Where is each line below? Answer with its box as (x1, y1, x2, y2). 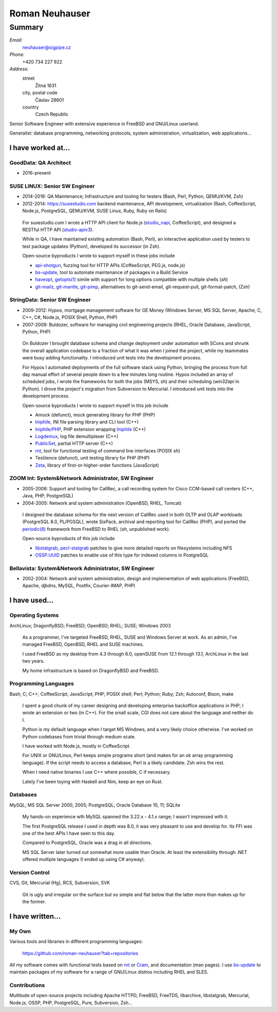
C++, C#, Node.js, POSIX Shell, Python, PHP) (22, 314, 118, 320)
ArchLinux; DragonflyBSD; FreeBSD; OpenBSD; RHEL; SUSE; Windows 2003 (9, 622, 171, 628)
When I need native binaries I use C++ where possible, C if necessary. (22, 769, 171, 775)
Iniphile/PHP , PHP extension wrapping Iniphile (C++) (35, 426, 146, 432)
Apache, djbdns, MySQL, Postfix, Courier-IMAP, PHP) (22, 583, 135, 589)
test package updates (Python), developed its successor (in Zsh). (22, 243, 161, 249)
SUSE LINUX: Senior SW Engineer (9, 183, 95, 189)
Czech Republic (35, 111, 69, 118)
